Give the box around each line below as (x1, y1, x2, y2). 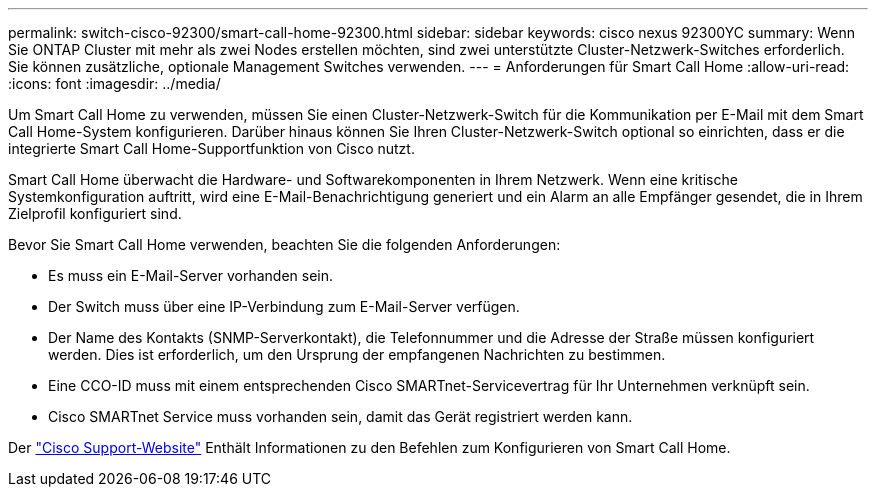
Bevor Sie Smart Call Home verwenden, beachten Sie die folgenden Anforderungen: (8, 236, 561, 253)
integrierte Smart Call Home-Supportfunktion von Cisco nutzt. (8, 140, 415, 157)
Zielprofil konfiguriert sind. (8, 205, 182, 222)
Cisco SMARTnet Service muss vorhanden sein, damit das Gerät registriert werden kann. (48, 408, 633, 425)
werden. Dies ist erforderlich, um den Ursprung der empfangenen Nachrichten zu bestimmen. (48, 346, 666, 363)
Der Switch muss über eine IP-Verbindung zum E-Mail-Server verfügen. (48, 298, 520, 315)
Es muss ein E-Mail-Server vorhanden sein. (48, 267, 334, 284)
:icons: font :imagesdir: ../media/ (8, 75, 221, 92)
